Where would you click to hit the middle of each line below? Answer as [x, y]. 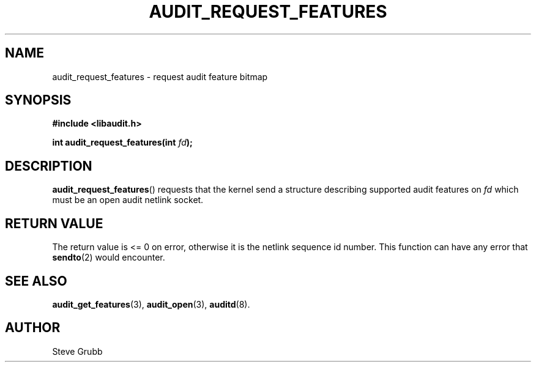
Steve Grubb [77, 351]
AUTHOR [33, 328]
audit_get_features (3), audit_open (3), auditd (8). [151, 304]
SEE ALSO [36, 281]
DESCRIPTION [49, 166]
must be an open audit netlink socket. [128, 200]
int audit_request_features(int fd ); [122, 143]
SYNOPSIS [38, 100]
